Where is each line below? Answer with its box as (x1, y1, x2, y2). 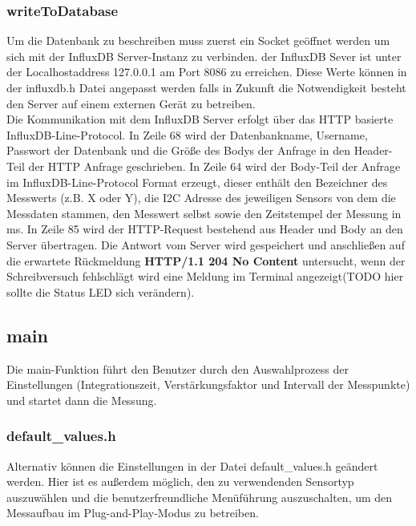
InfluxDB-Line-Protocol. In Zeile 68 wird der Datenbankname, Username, (6, 126, 368, 143)
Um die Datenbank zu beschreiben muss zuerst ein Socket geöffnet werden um (6, 32, 390, 49)
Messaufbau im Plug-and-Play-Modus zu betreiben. (6, 504, 259, 521)
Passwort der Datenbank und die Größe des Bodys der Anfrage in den (6, 142, 350, 159)
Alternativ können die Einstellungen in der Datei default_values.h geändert (6, 457, 378, 474)
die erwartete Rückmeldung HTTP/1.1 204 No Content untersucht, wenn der (6, 252, 406, 269)
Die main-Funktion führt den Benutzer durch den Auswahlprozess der (6, 360, 349, 377)
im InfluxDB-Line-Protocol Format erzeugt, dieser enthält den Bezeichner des (6, 173, 388, 190)
